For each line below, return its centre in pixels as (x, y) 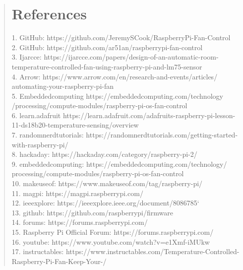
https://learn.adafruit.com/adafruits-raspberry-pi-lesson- (149, 115)
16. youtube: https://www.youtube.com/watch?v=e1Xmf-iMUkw (111, 241)
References (49, 14)
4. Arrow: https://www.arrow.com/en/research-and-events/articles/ (115, 76)
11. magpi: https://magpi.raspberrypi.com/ (77, 193)
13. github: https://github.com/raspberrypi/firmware (92, 212)
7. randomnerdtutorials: (48, 135)
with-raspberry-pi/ (40, 144)
